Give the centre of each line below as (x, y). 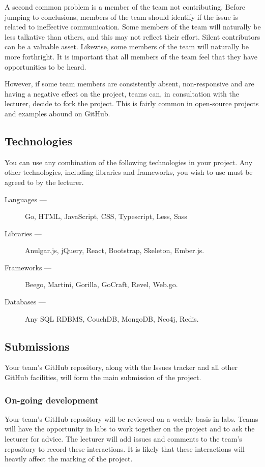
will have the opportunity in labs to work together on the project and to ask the (130, 429)
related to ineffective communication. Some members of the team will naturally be (133, 27)
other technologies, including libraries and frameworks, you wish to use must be (129, 172)
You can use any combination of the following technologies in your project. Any (129, 162)
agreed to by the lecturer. (44, 182)
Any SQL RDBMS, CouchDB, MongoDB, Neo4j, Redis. (112, 318)
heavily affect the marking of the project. (69, 459)
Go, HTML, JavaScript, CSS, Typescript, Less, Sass (106, 216)
